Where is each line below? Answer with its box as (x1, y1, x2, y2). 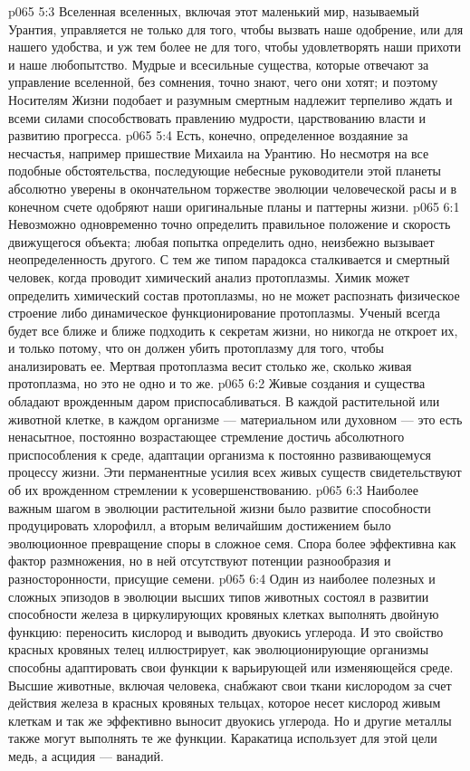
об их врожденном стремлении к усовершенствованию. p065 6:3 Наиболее (8, 481, 418, 500)
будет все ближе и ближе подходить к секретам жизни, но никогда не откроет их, (8, 320, 458, 339)
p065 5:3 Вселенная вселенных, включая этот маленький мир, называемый (8, 2, 419, 20)
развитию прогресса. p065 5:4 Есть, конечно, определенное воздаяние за (8, 126, 408, 145)
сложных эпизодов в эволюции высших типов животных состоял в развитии (8, 586, 429, 605)
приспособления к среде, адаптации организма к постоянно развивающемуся (8, 444, 432, 463)
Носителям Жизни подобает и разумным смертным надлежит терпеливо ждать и (8, 90, 453, 109)
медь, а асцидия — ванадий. (8, 746, 164, 765)
